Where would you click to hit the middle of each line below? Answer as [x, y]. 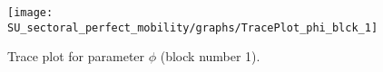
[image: [30, 13]
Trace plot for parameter [76, 56]
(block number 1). [210, 56]
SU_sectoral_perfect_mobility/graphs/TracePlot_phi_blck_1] [193, 27]
